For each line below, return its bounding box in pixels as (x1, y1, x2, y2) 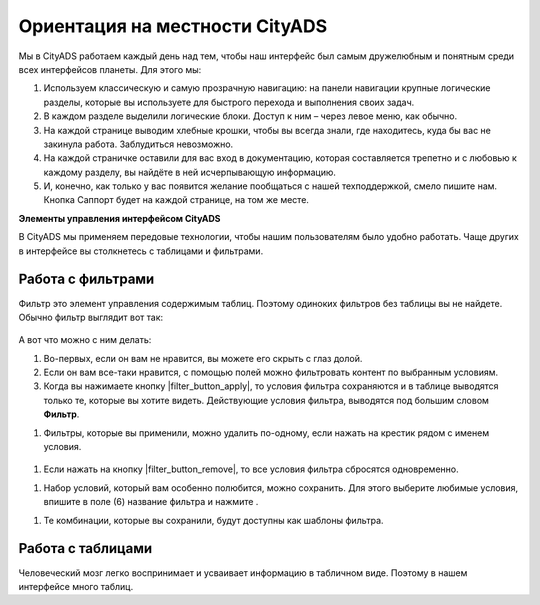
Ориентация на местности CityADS (18, 15, 328, 37)
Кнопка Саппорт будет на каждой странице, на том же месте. (43, 194, 310, 206)
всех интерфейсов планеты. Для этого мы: (18, 63, 202, 75)
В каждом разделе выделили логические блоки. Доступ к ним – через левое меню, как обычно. (43, 110, 458, 122)
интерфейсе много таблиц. (18, 580, 134, 592)
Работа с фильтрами (18, 271, 155, 288)
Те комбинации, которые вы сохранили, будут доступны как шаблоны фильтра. (43, 514, 384, 526)
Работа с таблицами (18, 540, 153, 557)
